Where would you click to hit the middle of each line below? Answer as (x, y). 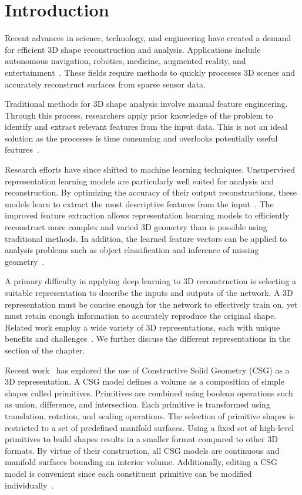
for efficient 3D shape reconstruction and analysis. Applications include (133, 49)
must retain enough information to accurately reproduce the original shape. (141, 316)
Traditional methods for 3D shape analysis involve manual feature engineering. (146, 104)
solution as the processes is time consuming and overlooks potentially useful (141, 138)
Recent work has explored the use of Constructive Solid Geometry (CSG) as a (147, 370)
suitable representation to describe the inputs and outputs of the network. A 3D (149, 292)
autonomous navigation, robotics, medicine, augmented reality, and (125, 61)
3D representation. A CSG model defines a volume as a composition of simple (145, 381)
